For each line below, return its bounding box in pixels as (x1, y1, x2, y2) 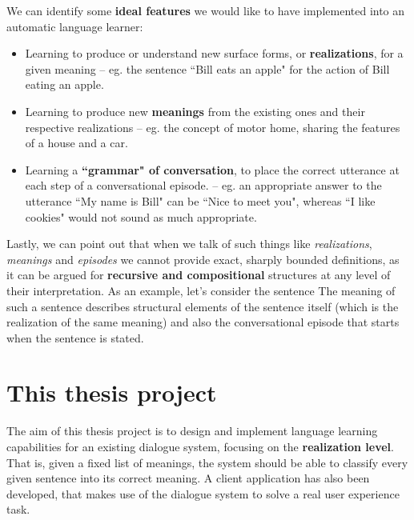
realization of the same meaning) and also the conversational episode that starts (6, 314, 400, 330)
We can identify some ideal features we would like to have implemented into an (6, 2, 405, 18)
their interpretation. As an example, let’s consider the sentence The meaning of (6, 282, 396, 298)
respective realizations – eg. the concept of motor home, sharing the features (25, 118, 400, 135)
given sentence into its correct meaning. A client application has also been (6, 470, 370, 486)
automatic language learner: (6, 18, 143, 34)
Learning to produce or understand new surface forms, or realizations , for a (25, 45, 404, 62)
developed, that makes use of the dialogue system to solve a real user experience (6, 485, 400, 502)
